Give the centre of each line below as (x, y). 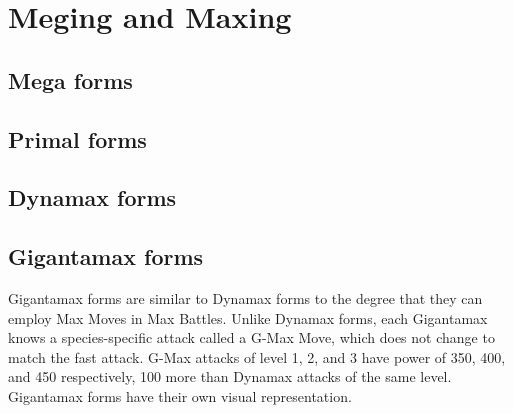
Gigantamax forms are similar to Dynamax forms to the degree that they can (245, 297)
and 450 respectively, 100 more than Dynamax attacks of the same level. (230, 376)
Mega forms (70, 79)
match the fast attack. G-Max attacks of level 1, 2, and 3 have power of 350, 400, (257, 356)
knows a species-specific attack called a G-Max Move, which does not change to (251, 337)
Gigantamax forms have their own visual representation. (180, 395)
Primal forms (77, 138)
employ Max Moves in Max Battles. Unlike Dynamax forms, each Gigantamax (248, 317)
